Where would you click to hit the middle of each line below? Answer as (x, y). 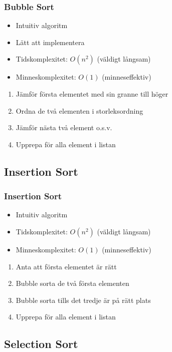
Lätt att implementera (50, 42)
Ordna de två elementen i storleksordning (79, 110)
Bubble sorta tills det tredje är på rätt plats (83, 300)
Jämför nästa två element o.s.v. (64, 127)
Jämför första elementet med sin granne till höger (92, 94)
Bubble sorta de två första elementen (72, 283)
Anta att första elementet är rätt (66, 266)
